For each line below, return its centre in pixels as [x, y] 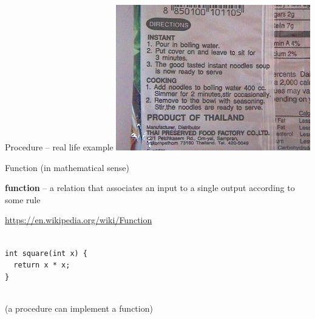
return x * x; [42, 265]
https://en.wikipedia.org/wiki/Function [79, 220]
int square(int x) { [46, 253]
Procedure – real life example [59, 147]
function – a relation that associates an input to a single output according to [150, 188]
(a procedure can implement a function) [79, 308]
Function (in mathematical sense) [67, 167]
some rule [23, 199]
